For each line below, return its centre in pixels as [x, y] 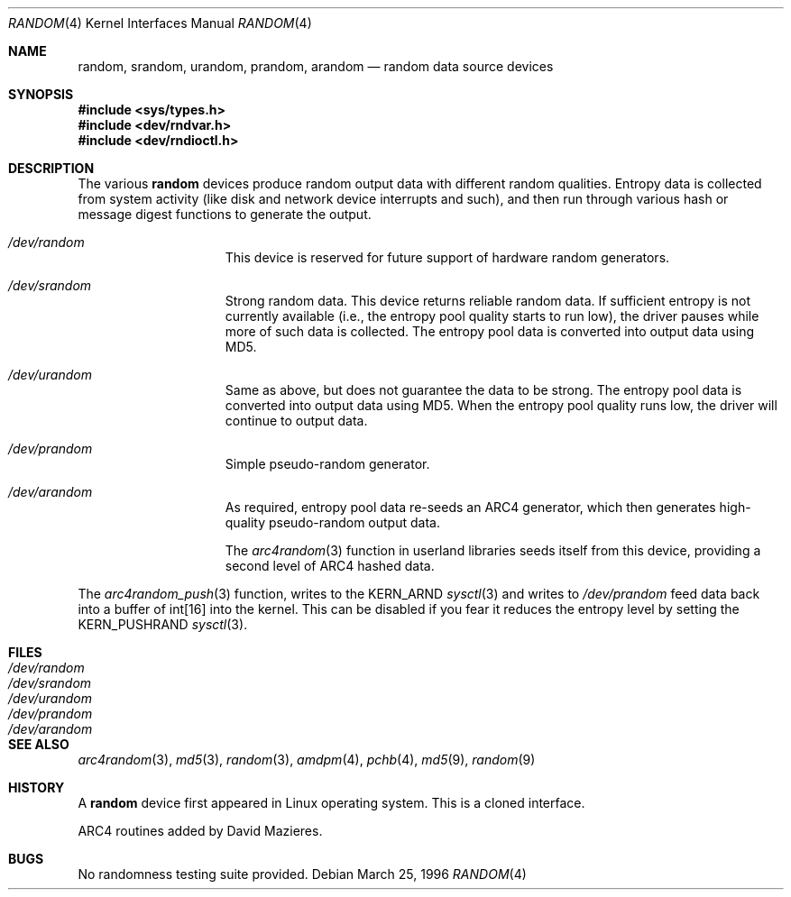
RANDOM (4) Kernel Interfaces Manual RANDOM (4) [160, 23]
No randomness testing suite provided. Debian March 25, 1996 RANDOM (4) [302, 874]
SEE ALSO [39, 744]
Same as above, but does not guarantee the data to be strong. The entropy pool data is [483, 390]
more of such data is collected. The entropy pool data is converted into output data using [489, 331]
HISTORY [37, 787]
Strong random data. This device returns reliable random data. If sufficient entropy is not [488, 301]
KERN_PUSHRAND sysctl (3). [163, 624]
